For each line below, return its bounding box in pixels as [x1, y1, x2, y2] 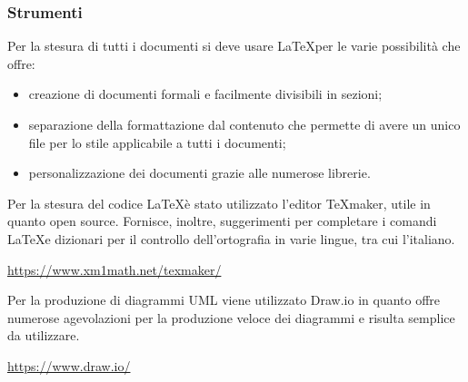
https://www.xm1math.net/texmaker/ [7, 260, 222, 279]
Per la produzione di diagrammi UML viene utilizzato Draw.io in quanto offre [7, 290, 441, 309]
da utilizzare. [7, 326, 80, 345]
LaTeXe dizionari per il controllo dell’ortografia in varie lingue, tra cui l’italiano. [7, 229, 455, 248]
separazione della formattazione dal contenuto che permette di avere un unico [28, 115, 461, 133]
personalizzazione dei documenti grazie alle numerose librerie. [28, 163, 371, 182]
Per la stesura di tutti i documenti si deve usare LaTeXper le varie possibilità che [7, 36, 461, 55]
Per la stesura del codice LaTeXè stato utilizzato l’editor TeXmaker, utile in [7, 193, 431, 212]
